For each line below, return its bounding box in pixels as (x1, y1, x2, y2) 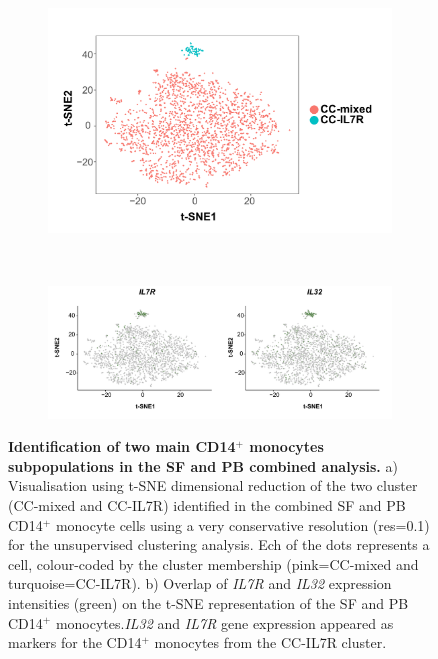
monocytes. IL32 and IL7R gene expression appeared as (55, 612, 394, 633)
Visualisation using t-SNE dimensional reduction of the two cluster (8, 475, 418, 496)
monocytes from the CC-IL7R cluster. (154, 632, 387, 653)
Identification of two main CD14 (8, 436, 236, 457)
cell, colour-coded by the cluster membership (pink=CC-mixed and (8, 553, 419, 574)
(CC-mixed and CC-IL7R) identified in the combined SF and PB (8, 495, 406, 515)
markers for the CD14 (8, 632, 142, 653)
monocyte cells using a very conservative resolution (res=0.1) (55, 514, 430, 535)
